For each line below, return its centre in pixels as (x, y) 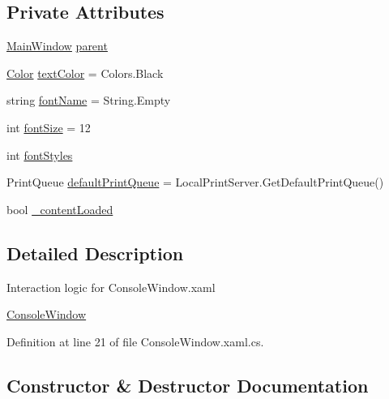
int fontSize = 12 (49, 127)
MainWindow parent (57, 46)
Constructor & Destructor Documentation (188, 385)
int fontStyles (40, 154)
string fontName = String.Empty (89, 100)
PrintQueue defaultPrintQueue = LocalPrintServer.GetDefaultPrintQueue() (195, 182)
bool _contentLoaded (60, 209)
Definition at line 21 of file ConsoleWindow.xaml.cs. (135, 341)
